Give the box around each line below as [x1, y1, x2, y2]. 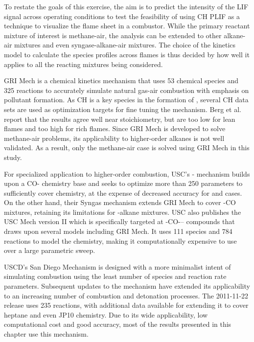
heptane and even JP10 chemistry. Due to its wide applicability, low [4, 309, 208, 319]
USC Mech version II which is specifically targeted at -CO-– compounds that [4, 216, 235, 227]
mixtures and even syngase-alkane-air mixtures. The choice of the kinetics [14, 40, 236, 50]
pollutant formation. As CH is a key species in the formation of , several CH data [4, 94, 249, 105]
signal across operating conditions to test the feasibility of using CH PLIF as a [4, 11, 240, 21]
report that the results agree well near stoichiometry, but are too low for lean [4, 114, 235, 124]
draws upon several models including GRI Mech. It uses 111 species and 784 [4, 226, 232, 236]
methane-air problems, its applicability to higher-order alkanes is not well [4, 133, 225, 143]
